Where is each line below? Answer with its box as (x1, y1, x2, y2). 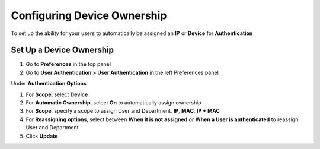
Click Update (25, 132, 58, 140)
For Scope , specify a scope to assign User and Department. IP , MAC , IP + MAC (25, 107, 220, 115)
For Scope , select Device (25, 91, 88, 98)
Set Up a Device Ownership (11, 45, 114, 55)
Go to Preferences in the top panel (25, 61, 111, 68)
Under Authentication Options (11, 80, 87, 87)
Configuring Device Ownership (11, 9, 167, 22)
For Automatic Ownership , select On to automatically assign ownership (25, 99, 201, 106)
